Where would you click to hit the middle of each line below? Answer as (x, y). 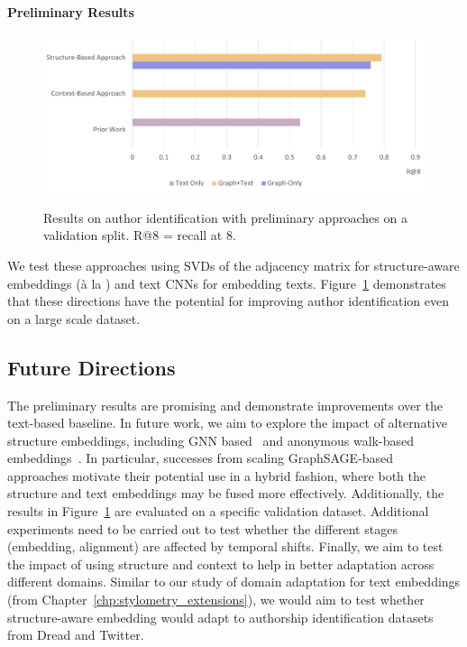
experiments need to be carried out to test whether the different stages (202, 528)
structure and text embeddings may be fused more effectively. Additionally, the (226, 493)
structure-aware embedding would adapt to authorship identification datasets (220, 617)
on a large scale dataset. (74, 318)
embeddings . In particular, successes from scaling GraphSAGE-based (201, 458)
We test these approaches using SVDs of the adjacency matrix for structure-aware (233, 265)
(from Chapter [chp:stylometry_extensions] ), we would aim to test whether (216, 600)
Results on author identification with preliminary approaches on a (225, 217)
